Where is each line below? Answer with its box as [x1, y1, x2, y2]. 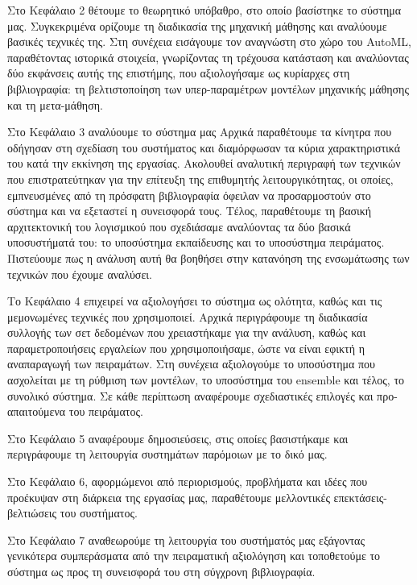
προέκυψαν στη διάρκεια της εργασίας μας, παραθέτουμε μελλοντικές [7, 488, 330, 505]
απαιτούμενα [7, 403, 66, 420]
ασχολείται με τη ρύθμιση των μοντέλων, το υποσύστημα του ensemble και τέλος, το [7, 371, 405, 388]
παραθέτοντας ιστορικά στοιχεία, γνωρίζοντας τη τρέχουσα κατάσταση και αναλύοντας [7, 48, 409, 65]
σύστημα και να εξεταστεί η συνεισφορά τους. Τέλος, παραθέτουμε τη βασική [7, 202, 372, 219]
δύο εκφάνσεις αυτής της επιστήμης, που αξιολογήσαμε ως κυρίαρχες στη [7, 64, 350, 81]
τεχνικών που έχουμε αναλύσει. [7, 265, 152, 282]
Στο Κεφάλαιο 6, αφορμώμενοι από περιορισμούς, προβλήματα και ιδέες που [7, 473, 368, 490]
